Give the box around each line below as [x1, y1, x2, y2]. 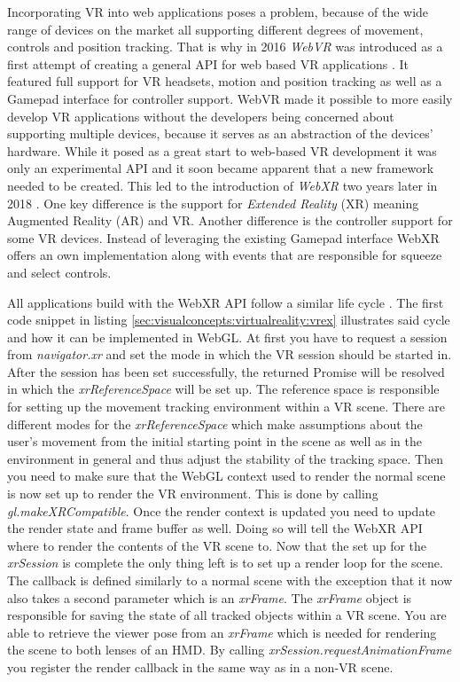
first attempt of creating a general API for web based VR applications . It [7, 54, 409, 73]
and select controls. [7, 263, 112, 281]
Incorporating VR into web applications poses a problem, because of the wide [7, 3, 429, 20]
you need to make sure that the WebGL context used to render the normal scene [7, 466, 446, 485]
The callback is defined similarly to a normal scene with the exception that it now [7, 571, 453, 589]
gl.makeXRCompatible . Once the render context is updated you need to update [7, 501, 436, 520]
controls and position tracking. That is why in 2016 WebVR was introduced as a [7, 37, 443, 56]
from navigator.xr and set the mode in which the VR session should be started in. [7, 345, 452, 364]
